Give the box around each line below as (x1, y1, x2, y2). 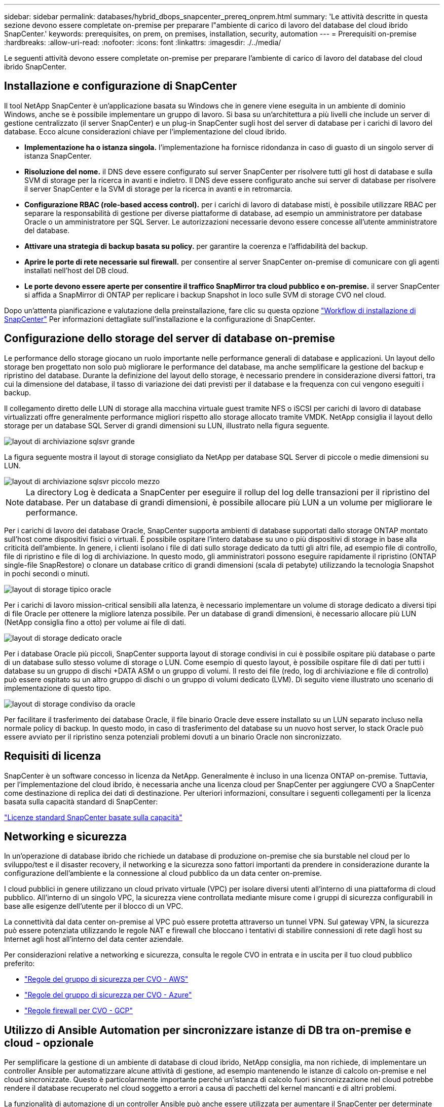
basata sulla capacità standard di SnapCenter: (4, 797, 158, 806)
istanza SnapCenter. (24, 151, 92, 160)
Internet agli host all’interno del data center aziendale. (4, 935, 184, 944)
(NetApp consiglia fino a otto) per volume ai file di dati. (4, 617, 186, 626)
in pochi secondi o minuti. (4, 569, 90, 578)
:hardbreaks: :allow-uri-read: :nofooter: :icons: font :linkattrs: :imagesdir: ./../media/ (4, 38, 281, 47)
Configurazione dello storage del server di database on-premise (4, 332, 335, 345)
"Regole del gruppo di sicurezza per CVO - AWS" (24, 975, 189, 984)
